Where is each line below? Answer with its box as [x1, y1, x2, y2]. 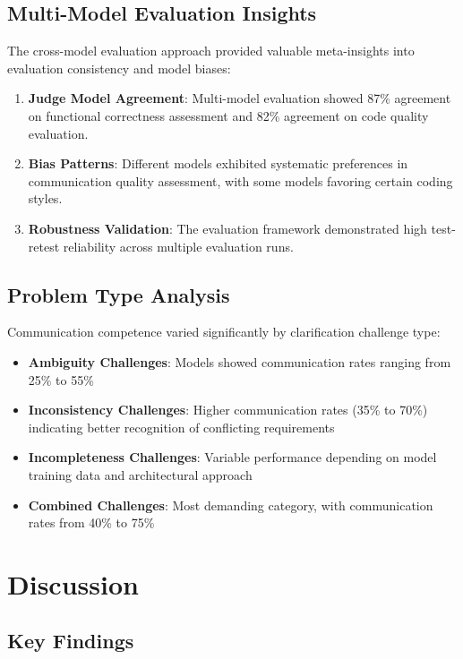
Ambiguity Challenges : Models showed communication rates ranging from [28, 352, 451, 371]
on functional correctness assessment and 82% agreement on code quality [28, 106, 429, 124]
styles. [28, 189, 63, 208]
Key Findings [7, 627, 134, 655]
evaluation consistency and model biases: [7, 58, 231, 77]
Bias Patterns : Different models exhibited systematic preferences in [28, 154, 408, 173]
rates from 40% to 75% [28, 513, 155, 532]
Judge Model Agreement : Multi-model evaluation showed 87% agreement [28, 89, 451, 107]
